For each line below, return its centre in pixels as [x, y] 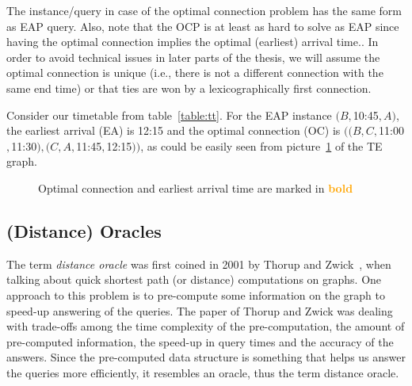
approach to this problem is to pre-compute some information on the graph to [196, 294]
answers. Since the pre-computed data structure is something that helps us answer [206, 357]
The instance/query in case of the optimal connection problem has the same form [204, 10]
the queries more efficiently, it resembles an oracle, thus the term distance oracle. [203, 372]
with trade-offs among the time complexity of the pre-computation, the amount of [206, 326]
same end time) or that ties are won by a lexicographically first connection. [189, 88]
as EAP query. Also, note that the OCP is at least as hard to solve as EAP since [203, 26]
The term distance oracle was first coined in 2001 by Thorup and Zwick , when [199, 264]
